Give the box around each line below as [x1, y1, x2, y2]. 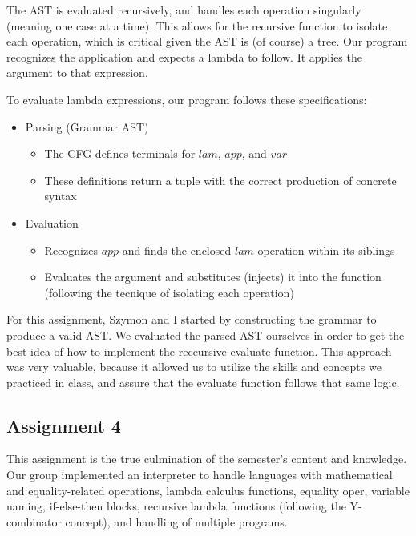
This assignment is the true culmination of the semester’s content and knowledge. [6, 450, 407, 467]
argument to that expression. [6, 64, 148, 81]
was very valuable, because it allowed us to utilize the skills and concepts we [6, 358, 382, 375]
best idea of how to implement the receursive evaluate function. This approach [6, 342, 392, 359]
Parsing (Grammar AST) [25, 118, 149, 135]
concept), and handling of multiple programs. [65, 513, 288, 530]
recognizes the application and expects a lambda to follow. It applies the [6, 48, 362, 65]
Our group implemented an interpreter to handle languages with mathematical [6, 466, 393, 483]
